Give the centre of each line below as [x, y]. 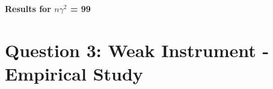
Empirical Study [74, 73]
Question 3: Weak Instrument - [137, 50]
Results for [28, 8]
